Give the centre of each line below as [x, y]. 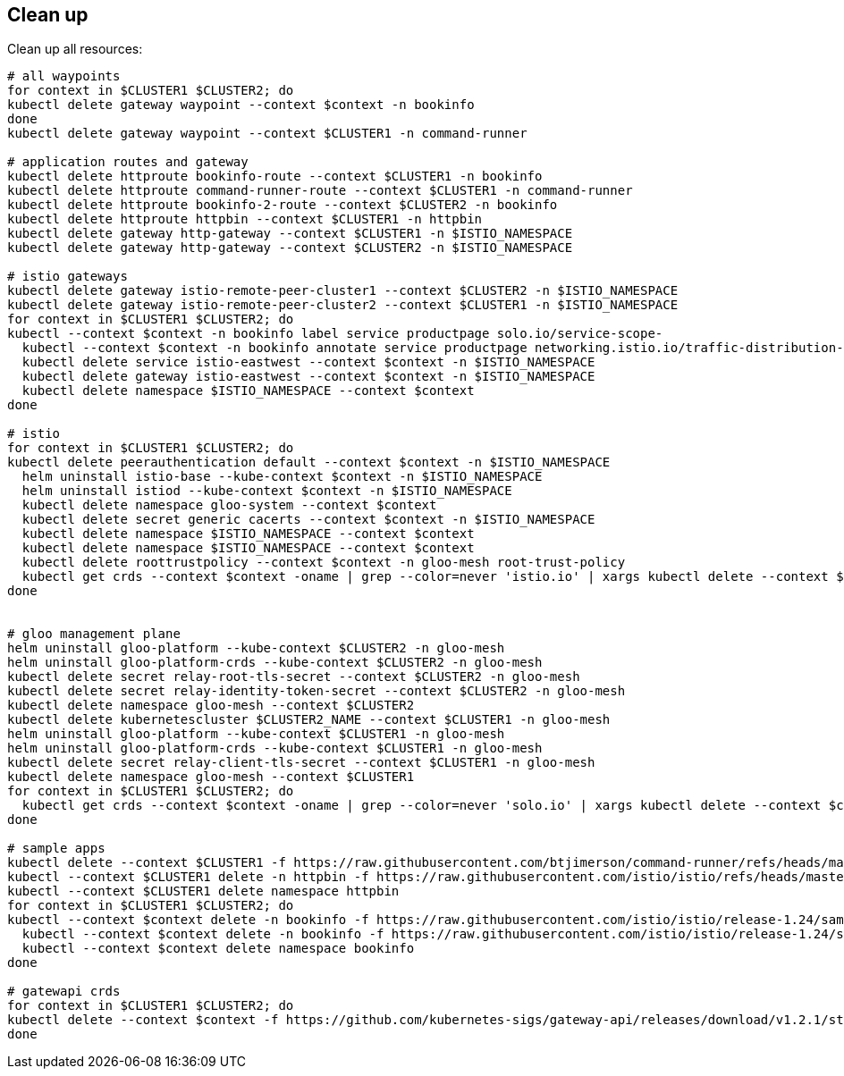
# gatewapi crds [64, 992]
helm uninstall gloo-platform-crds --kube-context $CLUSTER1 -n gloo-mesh [275, 748]
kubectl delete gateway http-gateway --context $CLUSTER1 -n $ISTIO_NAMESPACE [290, 234]
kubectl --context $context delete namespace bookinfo [218, 949]
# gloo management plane [94, 634]
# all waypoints [64, 76]
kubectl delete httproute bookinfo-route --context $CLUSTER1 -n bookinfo [275, 177]
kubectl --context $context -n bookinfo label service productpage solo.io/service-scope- [335, 334]
